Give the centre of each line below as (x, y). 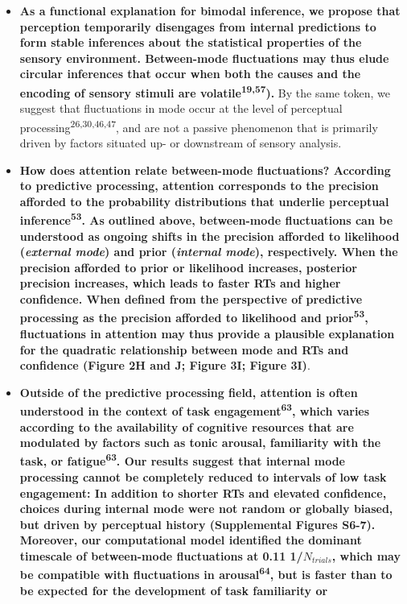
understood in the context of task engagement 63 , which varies (195, 410)
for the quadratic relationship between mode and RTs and (184, 349)
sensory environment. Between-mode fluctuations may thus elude (204, 58)
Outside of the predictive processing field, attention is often (189, 392)
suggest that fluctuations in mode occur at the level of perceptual (181, 108)
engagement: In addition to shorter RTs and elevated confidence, (203, 492)
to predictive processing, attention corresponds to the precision (199, 186)
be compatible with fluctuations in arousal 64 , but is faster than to (206, 573)
